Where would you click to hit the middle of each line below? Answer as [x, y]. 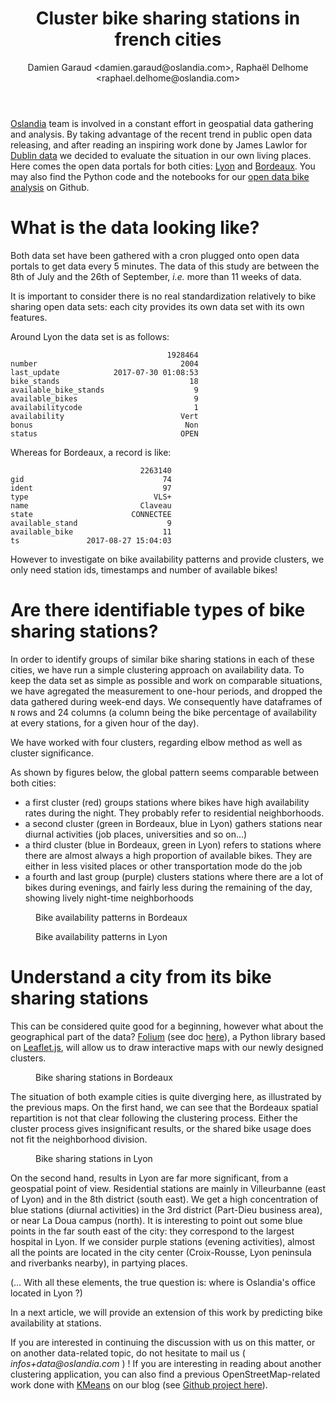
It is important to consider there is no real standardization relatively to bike [163, 296]
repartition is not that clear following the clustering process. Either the [154, 1118]
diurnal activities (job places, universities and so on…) [136, 834]
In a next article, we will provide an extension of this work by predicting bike [166, 1312]
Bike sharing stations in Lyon [94, 1158]
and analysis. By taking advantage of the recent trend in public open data [161, 134]
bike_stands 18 [104, 381]
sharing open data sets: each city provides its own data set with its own [157, 306]
